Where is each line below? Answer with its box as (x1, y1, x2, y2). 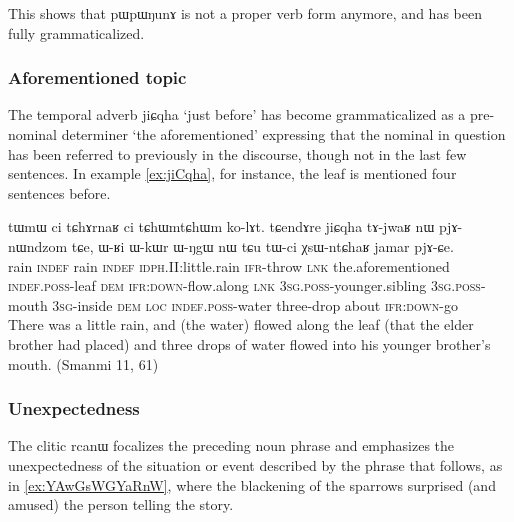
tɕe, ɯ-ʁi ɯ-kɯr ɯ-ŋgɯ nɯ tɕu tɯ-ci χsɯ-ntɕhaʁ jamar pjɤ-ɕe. (71, 235, 454, 256)
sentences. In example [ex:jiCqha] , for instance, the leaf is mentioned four (8, 163, 457, 184)
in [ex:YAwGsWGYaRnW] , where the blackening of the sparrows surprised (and (8, 474, 496, 495)
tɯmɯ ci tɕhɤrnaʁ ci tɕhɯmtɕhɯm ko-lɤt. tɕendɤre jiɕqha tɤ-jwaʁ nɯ (8, 216, 435, 237)
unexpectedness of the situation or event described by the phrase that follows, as (8, 454, 503, 475)
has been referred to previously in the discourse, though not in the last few (8, 143, 467, 164)
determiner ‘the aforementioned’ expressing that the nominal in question (61, 124, 506, 144)
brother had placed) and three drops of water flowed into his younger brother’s (8, 333, 491, 354)
